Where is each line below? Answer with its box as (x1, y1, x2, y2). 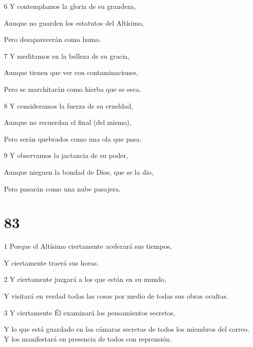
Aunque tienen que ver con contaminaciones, (4, 67, 138, 77)
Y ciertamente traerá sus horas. (4, 257, 99, 268)
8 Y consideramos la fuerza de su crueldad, (4, 100, 133, 111)
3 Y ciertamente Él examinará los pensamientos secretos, (4, 307, 175, 317)
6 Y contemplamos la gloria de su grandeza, (4, 1, 136, 11)
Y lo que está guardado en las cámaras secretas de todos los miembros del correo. (4, 324, 250, 334)
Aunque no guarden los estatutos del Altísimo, (4, 17, 144, 28)
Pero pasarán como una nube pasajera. (4, 183, 121, 193)
